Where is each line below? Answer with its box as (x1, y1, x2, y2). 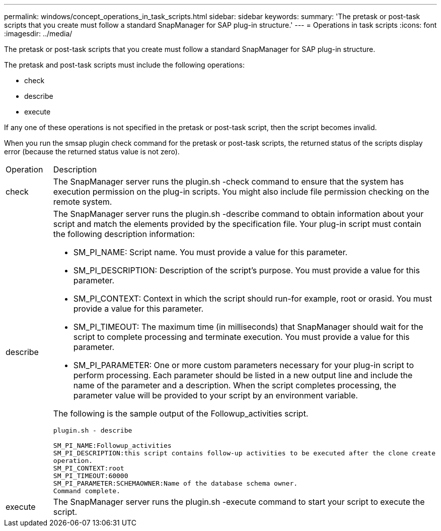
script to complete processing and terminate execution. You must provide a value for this (73, 332, 410, 342)
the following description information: (53, 229, 195, 239)
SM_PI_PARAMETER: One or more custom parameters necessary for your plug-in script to (73, 360, 414, 370)
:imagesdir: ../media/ (4, 29, 72, 38)
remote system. (53, 197, 112, 207)
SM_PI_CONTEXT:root (53, 464, 124, 472)
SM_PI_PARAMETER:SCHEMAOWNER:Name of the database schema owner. (53, 480, 298, 487)
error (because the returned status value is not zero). (4, 147, 180, 156)
